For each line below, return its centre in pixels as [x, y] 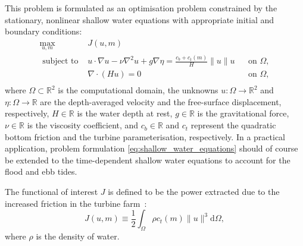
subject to [60, 61]
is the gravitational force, [243, 113]
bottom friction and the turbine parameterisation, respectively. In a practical [145, 136]
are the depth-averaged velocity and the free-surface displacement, [161, 101]
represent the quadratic [233, 125]
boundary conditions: [43, 31]
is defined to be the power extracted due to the [194, 192]
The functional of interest [51, 192]
